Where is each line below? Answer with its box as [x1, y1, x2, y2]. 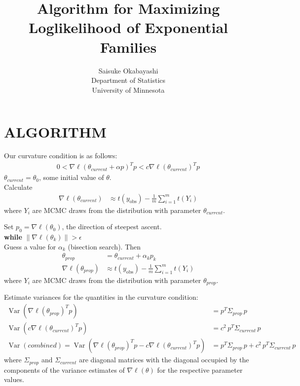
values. [4, 374, 24, 385]
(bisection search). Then [68, 241, 141, 251]
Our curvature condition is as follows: [4, 150, 117, 161]
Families [100, 36, 157, 57]
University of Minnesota [92, 84, 165, 95]
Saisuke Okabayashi [98, 65, 158, 75]
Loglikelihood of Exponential [28, 17, 228, 37]
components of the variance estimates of [4, 364, 125, 375]
